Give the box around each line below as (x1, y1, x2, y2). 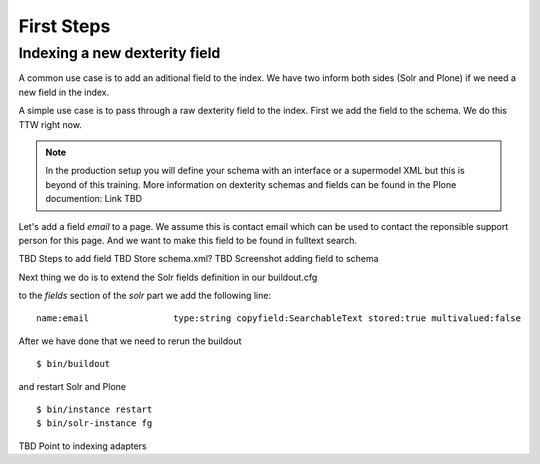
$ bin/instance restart (36, 404, 153, 415)
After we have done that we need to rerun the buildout (18, 335, 242, 347)
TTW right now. (18, 118, 82, 130)
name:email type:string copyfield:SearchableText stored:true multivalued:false (36, 313, 522, 324)
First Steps (18, 15, 111, 37)
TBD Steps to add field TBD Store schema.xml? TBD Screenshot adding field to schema (18, 253, 379, 265)
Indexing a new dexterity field (18, 44, 221, 62)
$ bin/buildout (36, 358, 111, 370)
